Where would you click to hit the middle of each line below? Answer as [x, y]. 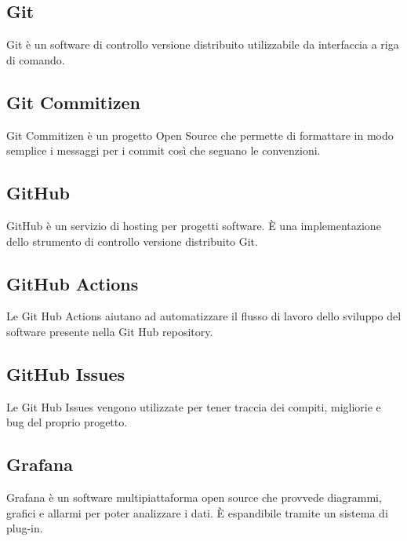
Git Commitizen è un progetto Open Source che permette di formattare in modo [200, 135]
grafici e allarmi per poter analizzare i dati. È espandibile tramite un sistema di [197, 512]
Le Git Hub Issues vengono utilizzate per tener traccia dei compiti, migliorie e [194, 406]
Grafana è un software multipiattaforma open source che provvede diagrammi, [194, 497]
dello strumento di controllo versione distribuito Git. [132, 241]
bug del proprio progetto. [67, 422]
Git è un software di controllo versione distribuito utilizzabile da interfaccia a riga [203, 44]
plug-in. [25, 528]
